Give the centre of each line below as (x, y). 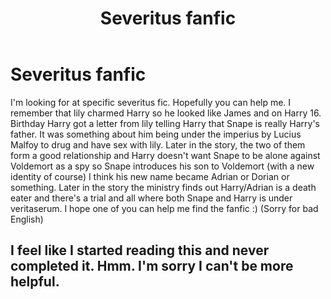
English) (27, 219)
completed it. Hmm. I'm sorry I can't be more (152, 266)
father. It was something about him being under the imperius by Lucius (156, 134)
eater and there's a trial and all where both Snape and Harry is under (151, 198)
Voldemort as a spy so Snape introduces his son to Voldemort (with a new (162, 166)
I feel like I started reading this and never (140, 250)
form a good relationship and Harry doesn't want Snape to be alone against (165, 155)
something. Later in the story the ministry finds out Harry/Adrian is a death (163, 187)
